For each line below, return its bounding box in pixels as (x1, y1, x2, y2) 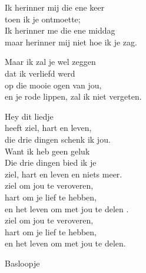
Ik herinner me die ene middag (5, 24, 115, 37)
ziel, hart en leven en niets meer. (5, 167, 122, 180)
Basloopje (5, 256, 40, 269)
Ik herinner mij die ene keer (5, 1, 105, 13)
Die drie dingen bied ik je (5, 156, 97, 169)
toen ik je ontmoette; (5, 12, 81, 25)
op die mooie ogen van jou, (5, 78, 102, 91)
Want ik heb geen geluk (5, 144, 90, 157)
